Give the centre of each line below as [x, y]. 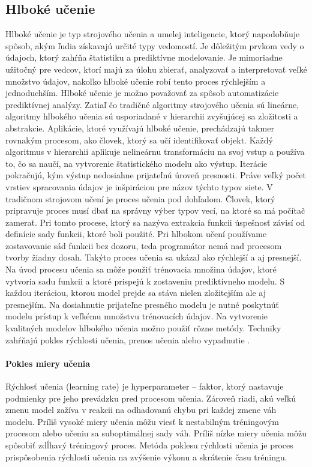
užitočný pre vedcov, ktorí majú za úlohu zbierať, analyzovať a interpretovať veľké [156, 69]
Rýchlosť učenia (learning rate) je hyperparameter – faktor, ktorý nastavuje [145, 386]
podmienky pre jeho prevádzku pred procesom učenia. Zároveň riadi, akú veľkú [151, 398]
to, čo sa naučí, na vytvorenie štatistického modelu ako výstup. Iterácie [136, 163]
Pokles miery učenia [48, 363]
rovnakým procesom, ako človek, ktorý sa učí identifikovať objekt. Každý [139, 140]
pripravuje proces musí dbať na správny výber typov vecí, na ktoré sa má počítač [155, 210]
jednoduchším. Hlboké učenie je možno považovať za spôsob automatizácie [142, 93]
